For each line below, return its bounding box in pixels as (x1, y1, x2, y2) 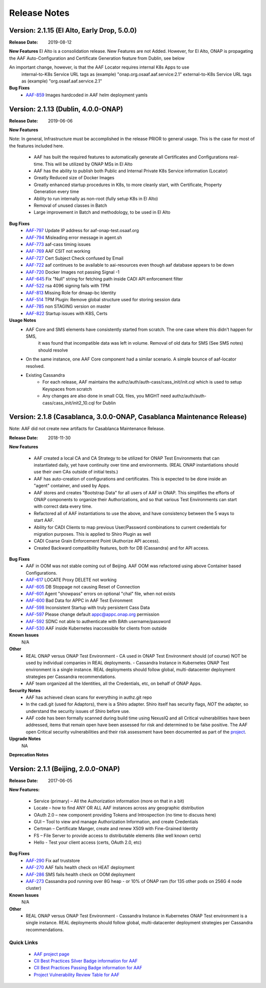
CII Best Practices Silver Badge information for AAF (33, 958, 138, 964)
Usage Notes (9, 317, 36, 323)
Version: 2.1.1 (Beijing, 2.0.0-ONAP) (9, 764, 120, 773)
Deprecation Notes (9, 752, 49, 758)
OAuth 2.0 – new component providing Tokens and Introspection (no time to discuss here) (33, 812, 216, 818)
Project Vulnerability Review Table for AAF (33, 972, 120, 978)
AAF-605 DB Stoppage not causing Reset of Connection (26, 584, 140, 590)
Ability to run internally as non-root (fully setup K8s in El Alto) (33, 196, 158, 201)
